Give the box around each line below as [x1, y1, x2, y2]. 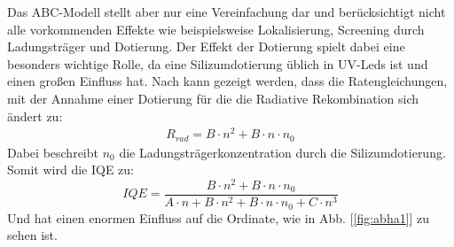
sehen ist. [7, 226, 58, 244]
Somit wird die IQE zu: [7, 160, 134, 179]
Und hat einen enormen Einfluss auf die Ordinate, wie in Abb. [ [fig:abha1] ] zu [7, 208, 430, 227]
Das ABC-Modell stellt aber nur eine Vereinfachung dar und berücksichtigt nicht [7, 3, 446, 20]
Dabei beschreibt [7, 143, 98, 161]
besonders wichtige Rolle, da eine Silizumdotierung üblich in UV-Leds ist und [7, 54, 428, 73]
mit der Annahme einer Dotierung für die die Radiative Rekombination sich [7, 89, 419, 107]
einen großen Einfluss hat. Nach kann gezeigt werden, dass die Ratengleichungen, [7, 72, 448, 90]
